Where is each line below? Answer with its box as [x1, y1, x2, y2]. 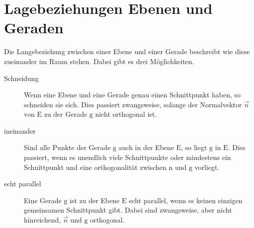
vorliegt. [194, 161, 220, 172]
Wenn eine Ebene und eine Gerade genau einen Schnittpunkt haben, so [24, 89, 241, 100]
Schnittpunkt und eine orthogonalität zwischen [24, 161, 167, 172]
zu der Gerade [44, 109, 87, 119]
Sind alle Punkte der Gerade [24, 142, 111, 152]
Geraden [4, 17, 64, 38]
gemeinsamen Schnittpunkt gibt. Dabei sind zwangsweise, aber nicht [24, 205, 232, 215]
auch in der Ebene [118, 142, 174, 152]
